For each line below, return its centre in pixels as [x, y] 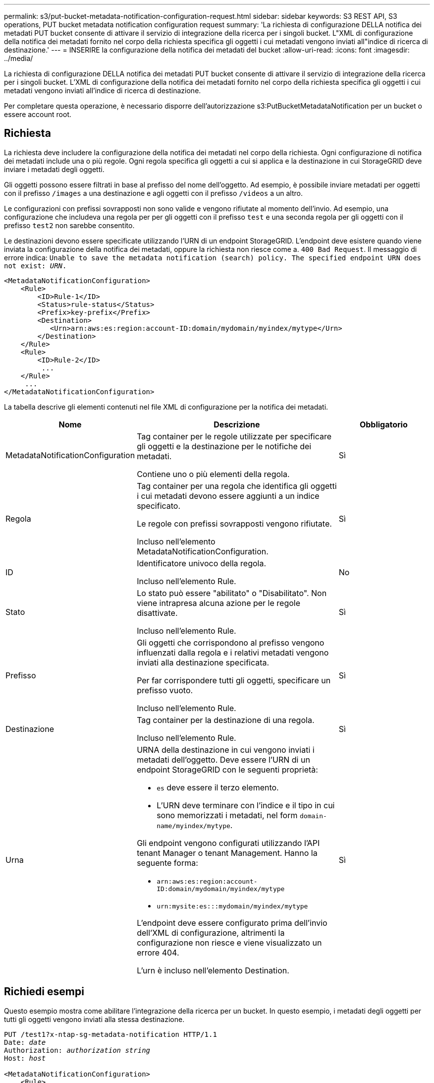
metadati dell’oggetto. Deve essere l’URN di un [223, 759]
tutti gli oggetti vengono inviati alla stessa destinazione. [94, 1019]
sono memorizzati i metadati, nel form [227, 815]
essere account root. [38, 114]
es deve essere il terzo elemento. [218, 787]
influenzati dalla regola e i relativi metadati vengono [233, 652]
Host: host [25, 1058]
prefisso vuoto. [165, 690]
